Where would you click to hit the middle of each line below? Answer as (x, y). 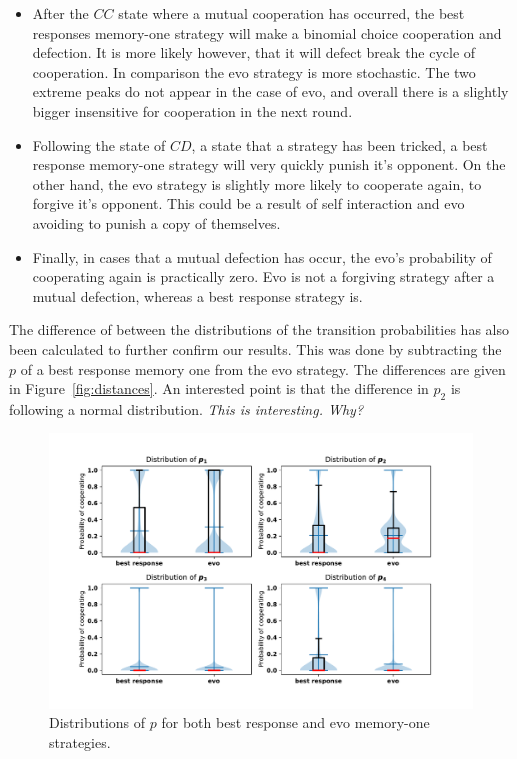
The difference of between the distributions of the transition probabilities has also (259, 329)
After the (60, 13)
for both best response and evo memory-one (295, 722)
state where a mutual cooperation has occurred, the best (291, 13)
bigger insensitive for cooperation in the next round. (192, 110)
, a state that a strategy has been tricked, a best (339, 144)
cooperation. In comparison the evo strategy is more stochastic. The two (254, 71)
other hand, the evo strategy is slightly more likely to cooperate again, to (257, 183)
